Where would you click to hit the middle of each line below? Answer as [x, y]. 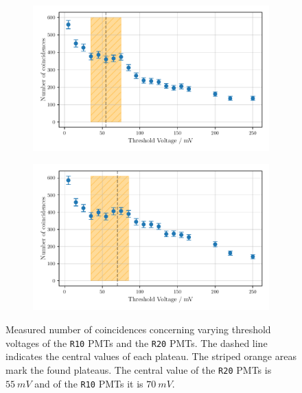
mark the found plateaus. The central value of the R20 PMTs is [139, 369]
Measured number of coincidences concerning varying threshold [138, 329]
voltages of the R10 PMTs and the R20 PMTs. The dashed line [137, 343]
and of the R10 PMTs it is [89, 383]
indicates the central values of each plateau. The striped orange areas [151, 356]
